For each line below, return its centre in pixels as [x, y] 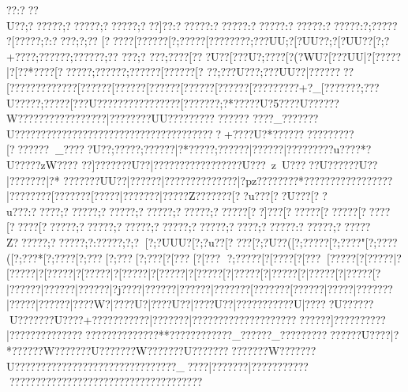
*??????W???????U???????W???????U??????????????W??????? [161, 351]
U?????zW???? [42, 164]
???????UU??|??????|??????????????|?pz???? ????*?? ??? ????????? [220, 180]
